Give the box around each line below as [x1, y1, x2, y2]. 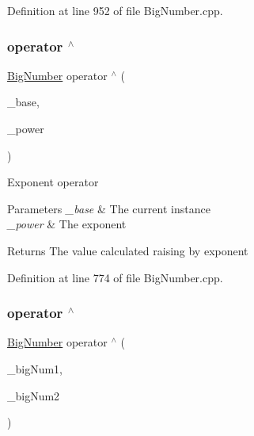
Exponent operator [7, 174, 99, 190]
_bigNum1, [7, 360, 63, 377]
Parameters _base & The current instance [7, 200, 210, 216]
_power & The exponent [7, 216, 127, 232]
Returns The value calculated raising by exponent [7, 242, 248, 258]
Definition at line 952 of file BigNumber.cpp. [7, 2, 223, 18]
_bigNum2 [7, 387, 60, 403]
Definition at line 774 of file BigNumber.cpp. [7, 269, 223, 285]
